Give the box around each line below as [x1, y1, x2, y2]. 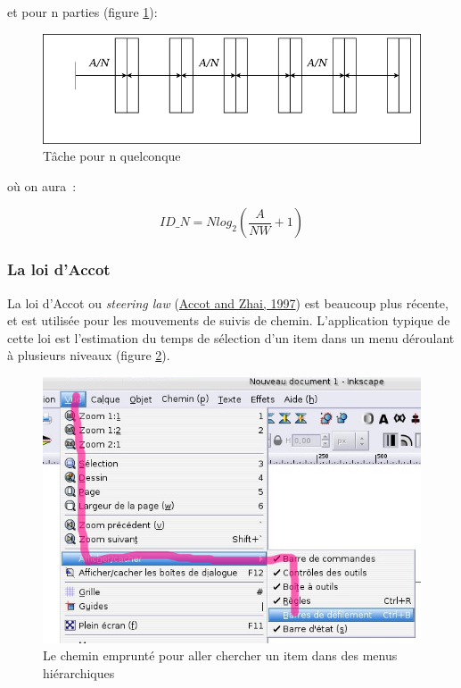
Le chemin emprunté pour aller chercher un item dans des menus [43, 646, 398, 665]
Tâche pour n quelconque [43, 147, 181, 165]
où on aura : [7, 176, 77, 195]
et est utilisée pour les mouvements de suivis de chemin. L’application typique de [7, 311, 450, 330]
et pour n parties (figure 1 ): [7, 3, 158, 21]
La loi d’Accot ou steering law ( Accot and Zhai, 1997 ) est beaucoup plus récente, [7, 293, 449, 312]
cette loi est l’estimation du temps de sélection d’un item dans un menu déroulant [7, 328, 455, 347]
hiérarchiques [43, 663, 115, 682]
